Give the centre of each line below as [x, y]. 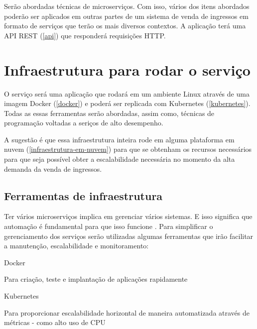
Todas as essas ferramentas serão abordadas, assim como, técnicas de [109, 113]
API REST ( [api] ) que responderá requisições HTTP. [85, 35]
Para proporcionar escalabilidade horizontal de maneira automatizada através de [127, 312]
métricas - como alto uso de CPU [55, 322]
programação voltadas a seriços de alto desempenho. [84, 123]
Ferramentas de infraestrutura [83, 195]
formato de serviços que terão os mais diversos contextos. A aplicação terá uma [125, 26]
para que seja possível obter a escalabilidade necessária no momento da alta [120, 159]
